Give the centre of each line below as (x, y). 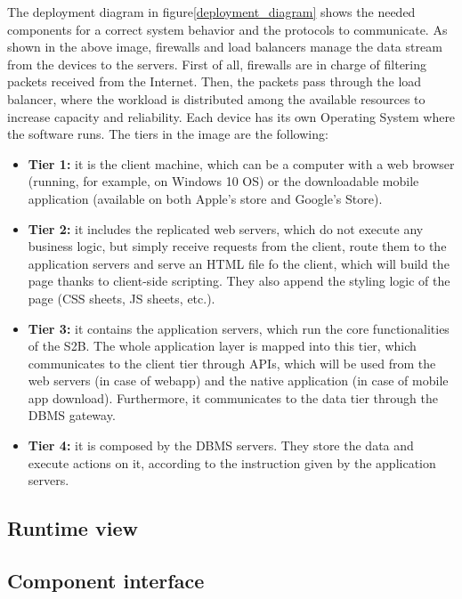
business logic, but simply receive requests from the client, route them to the (237, 246)
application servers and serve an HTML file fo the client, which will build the (239, 263)
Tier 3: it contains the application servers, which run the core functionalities (239, 328)
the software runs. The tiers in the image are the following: (168, 134)
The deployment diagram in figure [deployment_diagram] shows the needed (211, 12)
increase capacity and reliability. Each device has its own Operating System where (231, 116)
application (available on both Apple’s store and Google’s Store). (205, 198)
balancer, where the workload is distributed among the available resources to (216, 98)
